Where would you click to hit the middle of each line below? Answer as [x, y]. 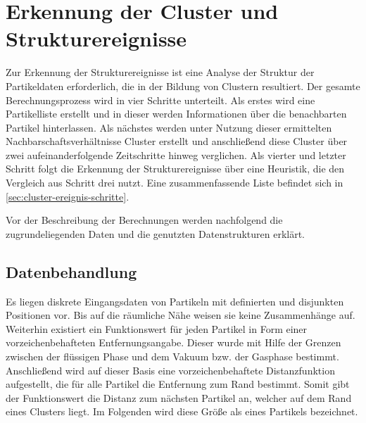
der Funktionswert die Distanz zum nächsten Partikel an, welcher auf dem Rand [179, 397]
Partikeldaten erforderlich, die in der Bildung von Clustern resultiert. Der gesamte [183, 86]
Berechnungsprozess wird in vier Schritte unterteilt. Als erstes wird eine [160, 100]
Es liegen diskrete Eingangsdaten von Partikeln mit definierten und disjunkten [175, 301]
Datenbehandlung [71, 271]
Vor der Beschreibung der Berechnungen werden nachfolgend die [144, 220]
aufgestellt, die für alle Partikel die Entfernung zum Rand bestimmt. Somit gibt [178, 384]
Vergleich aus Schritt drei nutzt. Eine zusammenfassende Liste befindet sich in [175, 183]
